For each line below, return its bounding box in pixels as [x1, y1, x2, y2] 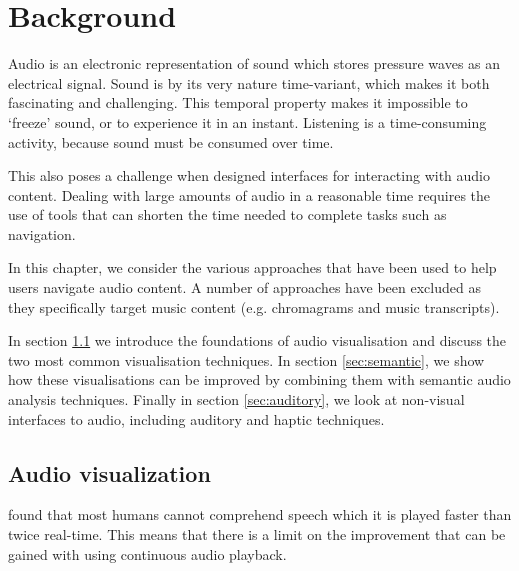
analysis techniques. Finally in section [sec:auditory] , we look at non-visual [8, 389, 465, 410]
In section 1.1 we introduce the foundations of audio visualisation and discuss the [8, 330, 507, 351]
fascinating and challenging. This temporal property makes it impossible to [8, 92, 468, 113]
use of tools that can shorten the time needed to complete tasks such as [8, 204, 447, 225]
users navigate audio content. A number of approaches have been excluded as [8, 277, 481, 298]
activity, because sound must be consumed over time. [8, 131, 334, 152]
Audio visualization [8, 457, 211, 488]
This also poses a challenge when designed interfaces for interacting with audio [8, 165, 491, 186]
